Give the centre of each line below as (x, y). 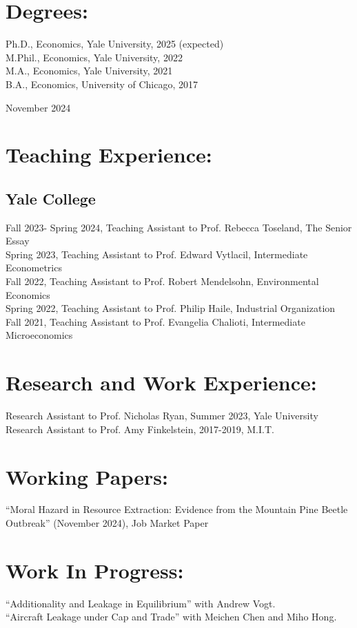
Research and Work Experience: (161, 383)
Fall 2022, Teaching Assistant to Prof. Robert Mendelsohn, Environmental (162, 281)
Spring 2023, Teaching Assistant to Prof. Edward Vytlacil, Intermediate (157, 254)
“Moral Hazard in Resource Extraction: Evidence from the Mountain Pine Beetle (177, 509)
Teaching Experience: (109, 155)
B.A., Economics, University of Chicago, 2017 (102, 84)
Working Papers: (87, 476)
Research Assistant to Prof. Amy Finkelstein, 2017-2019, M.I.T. (140, 429)
